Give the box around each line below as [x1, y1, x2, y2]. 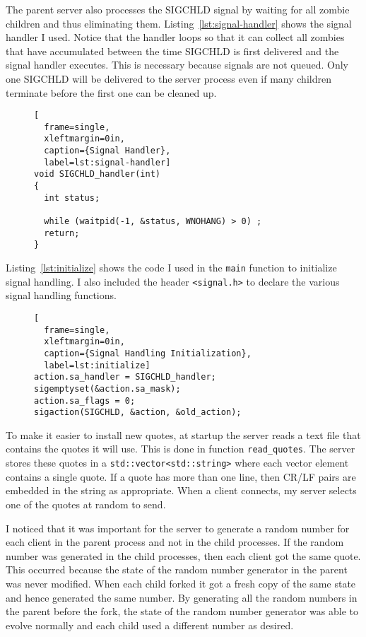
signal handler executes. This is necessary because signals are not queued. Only [6, 57, 348, 72]
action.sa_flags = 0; [34, 395, 136, 406]
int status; [44, 192, 100, 203]
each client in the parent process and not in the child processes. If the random [6, 534, 344, 549]
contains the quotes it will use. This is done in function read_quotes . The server [6, 441, 355, 456]
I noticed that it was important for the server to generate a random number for [6, 520, 350, 535]
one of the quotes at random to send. [6, 496, 166, 511]
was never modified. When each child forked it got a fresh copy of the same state [6, 575, 356, 590]
